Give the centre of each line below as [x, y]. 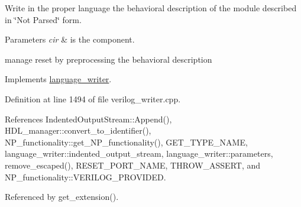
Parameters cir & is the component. [70, 39]
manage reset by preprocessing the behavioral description [109, 59]
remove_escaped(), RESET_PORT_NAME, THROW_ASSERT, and [133, 165]
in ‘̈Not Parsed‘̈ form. [43, 19]
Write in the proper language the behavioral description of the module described [151, 8]
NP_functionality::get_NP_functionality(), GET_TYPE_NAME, [126, 142]
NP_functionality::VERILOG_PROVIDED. [85, 177]
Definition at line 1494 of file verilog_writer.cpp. [93, 98]
